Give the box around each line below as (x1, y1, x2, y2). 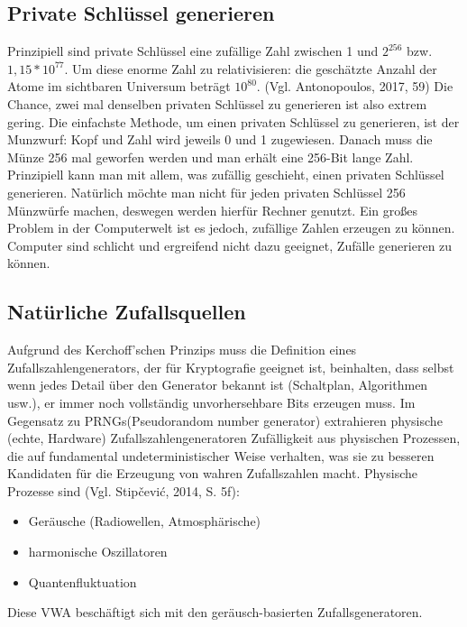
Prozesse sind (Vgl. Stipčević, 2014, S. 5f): (7, 481, 240, 500)
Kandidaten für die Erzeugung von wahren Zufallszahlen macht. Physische (7, 464, 417, 483)
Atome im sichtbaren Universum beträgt (7, 77, 231, 96)
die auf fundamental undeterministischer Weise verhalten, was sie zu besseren (7, 446, 435, 465)
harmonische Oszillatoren (28, 542, 168, 561)
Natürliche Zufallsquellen (7, 298, 246, 326)
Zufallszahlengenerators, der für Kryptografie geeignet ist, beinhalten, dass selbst (7, 357, 454, 376)
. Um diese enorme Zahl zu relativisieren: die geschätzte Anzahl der (64, 59, 437, 78)
